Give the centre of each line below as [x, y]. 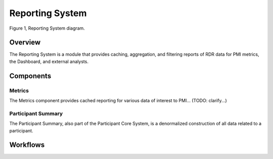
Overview [25, 43]
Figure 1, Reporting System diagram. [47, 28]
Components [30, 76]
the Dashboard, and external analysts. [49, 61]
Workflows [27, 145]
